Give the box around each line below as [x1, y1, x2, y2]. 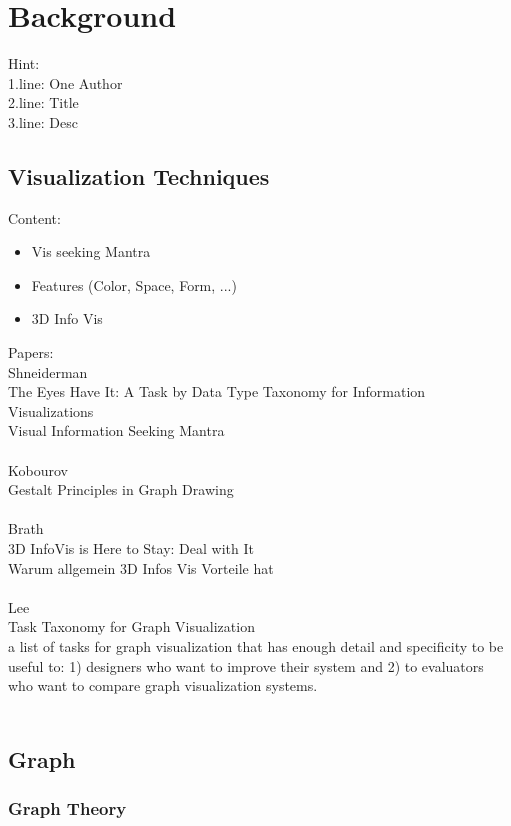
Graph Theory [8, 796, 127, 821]
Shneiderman [8, 361, 88, 382]
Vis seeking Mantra [31, 241, 151, 262]
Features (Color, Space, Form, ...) [31, 274, 237, 295]
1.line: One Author [8, 72, 123, 93]
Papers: [8, 342, 54, 363]
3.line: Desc [8, 111, 78, 132]
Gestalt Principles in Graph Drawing [8, 479, 234, 500]
